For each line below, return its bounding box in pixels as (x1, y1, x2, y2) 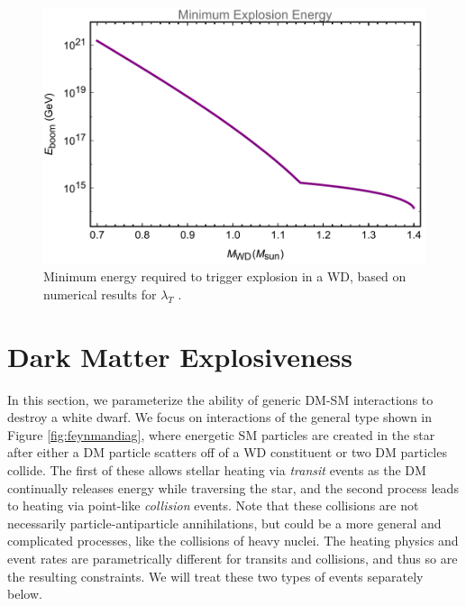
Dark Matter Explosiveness (7, 337, 353, 374)
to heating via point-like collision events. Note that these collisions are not (7, 496, 419, 515)
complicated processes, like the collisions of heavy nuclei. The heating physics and (7, 531, 459, 550)
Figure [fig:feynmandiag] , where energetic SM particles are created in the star (7, 425, 435, 444)
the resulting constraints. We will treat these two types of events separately (7, 566, 424, 585)
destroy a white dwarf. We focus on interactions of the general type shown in (7, 408, 433, 427)
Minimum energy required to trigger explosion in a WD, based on (43, 267, 407, 286)
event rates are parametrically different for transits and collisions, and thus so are (7, 549, 458, 568)
